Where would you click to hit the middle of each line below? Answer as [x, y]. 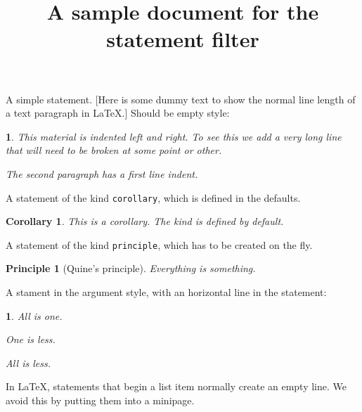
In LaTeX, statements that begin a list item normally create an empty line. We [176, 386]
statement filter [183, 39]
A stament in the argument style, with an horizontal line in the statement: [166, 292]
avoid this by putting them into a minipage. [100, 400]
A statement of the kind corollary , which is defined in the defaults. [153, 197]
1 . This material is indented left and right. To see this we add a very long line [174, 136]
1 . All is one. [34, 315]
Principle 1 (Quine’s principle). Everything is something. [131, 268]
